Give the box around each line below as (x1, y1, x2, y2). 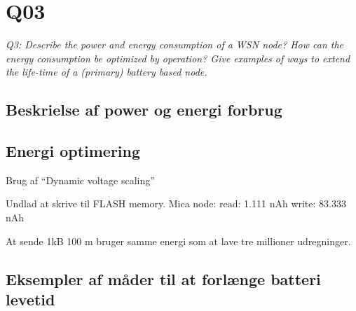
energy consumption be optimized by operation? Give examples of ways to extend (6, 50, 350, 65)
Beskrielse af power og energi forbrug (6, 99, 282, 120)
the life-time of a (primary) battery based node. (6, 64, 207, 79)
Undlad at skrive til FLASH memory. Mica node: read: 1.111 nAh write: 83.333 (6, 196, 346, 211)
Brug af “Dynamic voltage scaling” (6, 172, 155, 187)
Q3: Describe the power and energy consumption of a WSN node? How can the (6, 37, 344, 52)
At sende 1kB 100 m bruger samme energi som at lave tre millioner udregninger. (6, 233, 351, 248)
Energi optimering (6, 140, 141, 162)
